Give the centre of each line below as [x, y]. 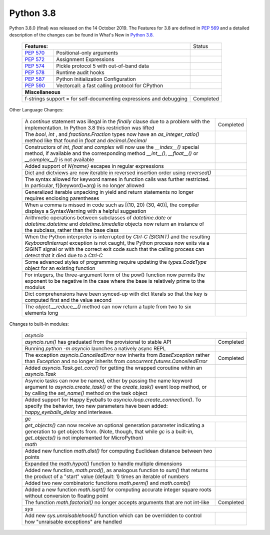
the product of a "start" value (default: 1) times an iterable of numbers [107, 477]
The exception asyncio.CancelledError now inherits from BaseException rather [117, 355]
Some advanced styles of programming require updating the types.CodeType [116, 262]
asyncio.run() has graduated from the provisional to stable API [98, 342]
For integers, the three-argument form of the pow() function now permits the [115, 275]
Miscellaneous [43, 92]
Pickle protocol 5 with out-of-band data [103, 66]
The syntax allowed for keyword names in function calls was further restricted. [117, 179]
